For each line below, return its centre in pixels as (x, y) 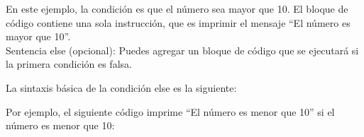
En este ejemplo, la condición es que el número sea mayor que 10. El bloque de (177, 8)
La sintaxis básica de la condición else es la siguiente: (121, 87)
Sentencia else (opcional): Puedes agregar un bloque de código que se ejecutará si (182, 50)
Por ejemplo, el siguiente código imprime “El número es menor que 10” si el (170, 111)
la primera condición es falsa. (69, 64)
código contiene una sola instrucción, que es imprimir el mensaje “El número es (178, 22)
